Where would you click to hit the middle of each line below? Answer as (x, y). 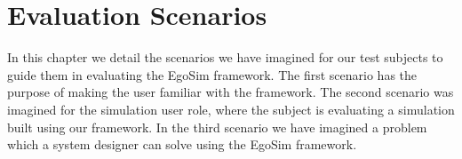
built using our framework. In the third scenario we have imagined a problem (217, 127)
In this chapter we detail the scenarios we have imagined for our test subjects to (225, 57)
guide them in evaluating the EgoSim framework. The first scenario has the (212, 74)
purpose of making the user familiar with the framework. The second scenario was (231, 92)
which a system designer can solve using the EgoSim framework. (182, 144)
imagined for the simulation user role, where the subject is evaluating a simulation (231, 109)
